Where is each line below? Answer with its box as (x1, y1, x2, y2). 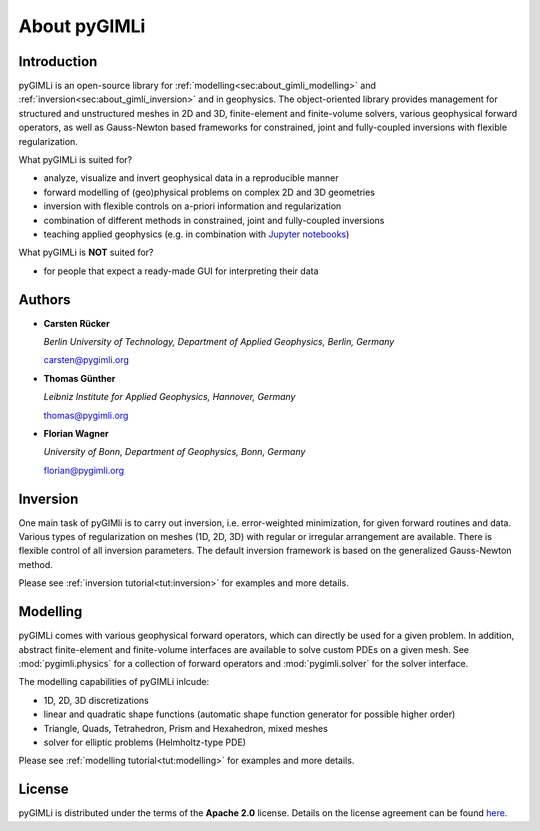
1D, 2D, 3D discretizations (43, 694, 149, 706)
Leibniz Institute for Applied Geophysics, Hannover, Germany (43, 391, 296, 403)
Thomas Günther (43, 372, 116, 384)
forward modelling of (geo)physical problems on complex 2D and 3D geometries (43, 186, 375, 198)
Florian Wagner (43, 428, 109, 439)
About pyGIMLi (18, 15, 146, 37)
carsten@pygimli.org (43, 354, 130, 366)
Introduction (18, 53, 98, 70)
